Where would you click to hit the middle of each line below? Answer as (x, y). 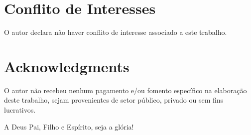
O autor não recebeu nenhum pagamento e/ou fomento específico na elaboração (125, 90)
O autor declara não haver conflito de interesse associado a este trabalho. (116, 32)
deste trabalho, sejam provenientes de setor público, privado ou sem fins (114, 100)
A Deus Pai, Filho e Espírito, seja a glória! (69, 126)
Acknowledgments (67, 66)
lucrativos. (20, 110)
